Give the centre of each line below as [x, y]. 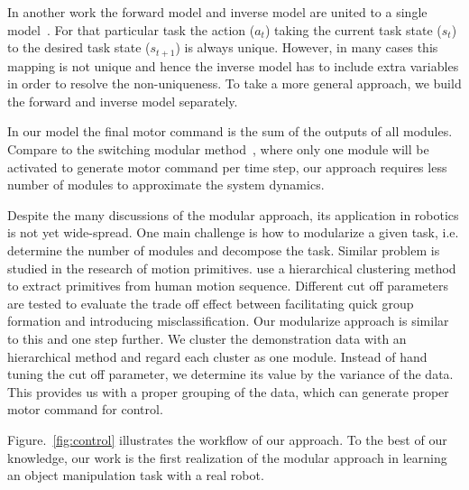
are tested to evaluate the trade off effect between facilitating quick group [211, 303]
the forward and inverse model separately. [123, 101]
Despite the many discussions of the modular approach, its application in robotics [233, 214]
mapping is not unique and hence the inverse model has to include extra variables [233, 65]
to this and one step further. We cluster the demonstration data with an [207, 338]
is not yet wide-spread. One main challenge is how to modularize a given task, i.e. [233, 232]
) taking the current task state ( [353, 29]
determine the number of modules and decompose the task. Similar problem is [224, 250]
